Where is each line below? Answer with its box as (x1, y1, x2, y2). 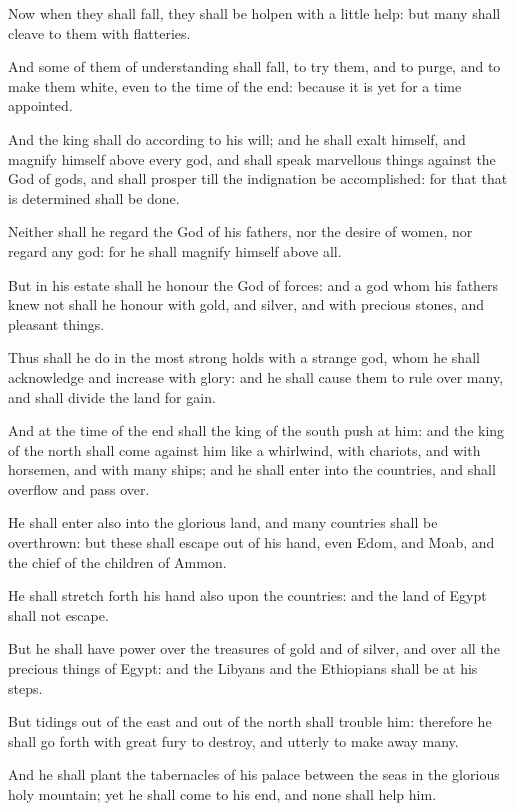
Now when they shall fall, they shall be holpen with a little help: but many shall (8, 3, 501, 23)
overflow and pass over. (8, 478, 150, 499)
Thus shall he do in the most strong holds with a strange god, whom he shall (8, 347, 480, 368)
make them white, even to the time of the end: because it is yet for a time (8, 75, 462, 96)
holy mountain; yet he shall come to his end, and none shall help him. (8, 784, 437, 804)
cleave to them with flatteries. (8, 22, 191, 43)
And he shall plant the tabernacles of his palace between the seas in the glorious (8, 764, 500, 785)
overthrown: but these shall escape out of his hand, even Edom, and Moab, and (8, 532, 495, 553)
